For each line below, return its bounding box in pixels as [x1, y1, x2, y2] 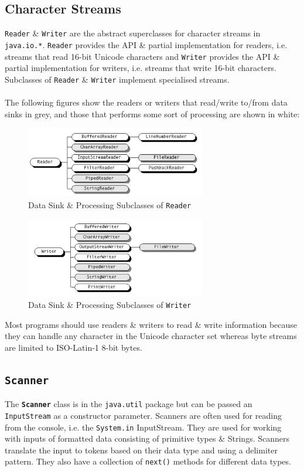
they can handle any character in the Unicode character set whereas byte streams [5, 330, 297, 342]
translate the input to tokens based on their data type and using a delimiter [5, 443, 278, 456]
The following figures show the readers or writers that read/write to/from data [5, 96, 288, 109]
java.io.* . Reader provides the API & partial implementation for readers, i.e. [5, 38, 288, 50]
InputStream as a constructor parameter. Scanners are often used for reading [5, 409, 282, 421]
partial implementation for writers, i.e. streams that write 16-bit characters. [5, 62, 276, 74]
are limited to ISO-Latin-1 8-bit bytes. [5, 341, 142, 353]
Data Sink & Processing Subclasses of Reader [28, 198, 192, 211]
